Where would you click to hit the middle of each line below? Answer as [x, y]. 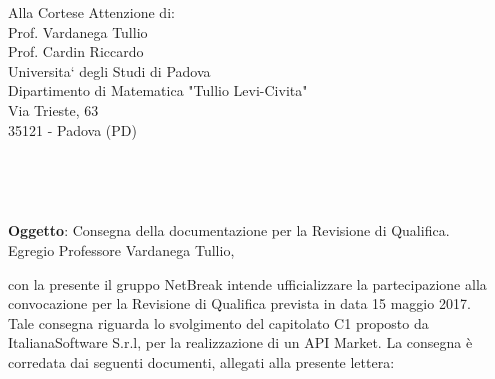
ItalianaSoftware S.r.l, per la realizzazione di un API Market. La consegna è [240, 342]
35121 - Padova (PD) [72, 129]
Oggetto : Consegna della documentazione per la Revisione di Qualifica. [229, 230]
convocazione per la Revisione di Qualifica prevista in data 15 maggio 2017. [239, 303]
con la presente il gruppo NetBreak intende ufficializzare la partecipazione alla [247, 283]
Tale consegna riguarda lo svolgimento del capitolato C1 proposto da [218, 322]
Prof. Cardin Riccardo [76, 51]
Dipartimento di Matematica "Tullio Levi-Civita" [158, 90]
